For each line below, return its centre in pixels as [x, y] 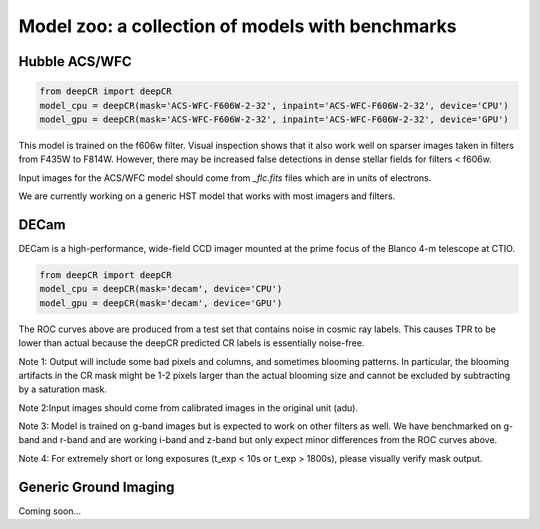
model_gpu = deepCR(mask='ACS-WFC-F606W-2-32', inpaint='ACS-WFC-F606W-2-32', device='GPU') [274, 119]
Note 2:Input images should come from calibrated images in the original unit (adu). [188, 407]
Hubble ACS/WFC [75, 61]
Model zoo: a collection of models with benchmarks [237, 26]
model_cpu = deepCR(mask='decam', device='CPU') [161, 289]
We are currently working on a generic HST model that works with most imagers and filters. [207, 196]
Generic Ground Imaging [96, 486]
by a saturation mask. [62, 389]
